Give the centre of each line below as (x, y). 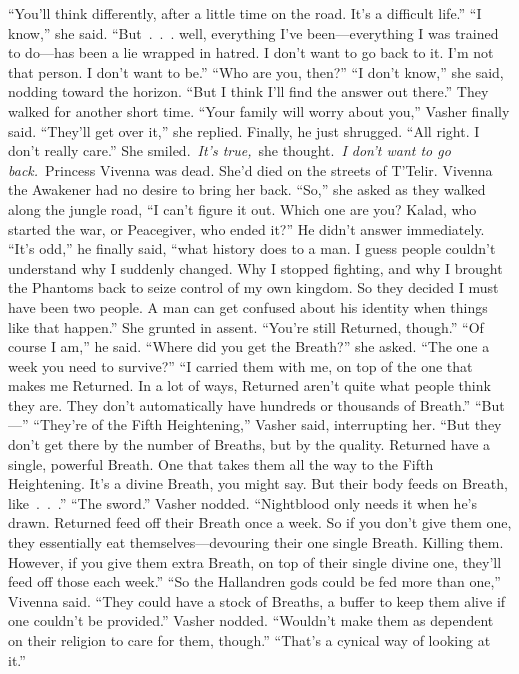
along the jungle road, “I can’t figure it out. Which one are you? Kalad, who (242, 208)
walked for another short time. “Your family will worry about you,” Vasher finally (259, 110)
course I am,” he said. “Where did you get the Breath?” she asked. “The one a (249, 346)
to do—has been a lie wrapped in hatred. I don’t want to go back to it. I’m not (251, 52)
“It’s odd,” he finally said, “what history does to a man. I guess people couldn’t (252, 248)
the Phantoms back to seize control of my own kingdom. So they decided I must (253, 287)
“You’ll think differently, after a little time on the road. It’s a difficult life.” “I (245, 13)
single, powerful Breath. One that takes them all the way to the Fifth (221, 463)
